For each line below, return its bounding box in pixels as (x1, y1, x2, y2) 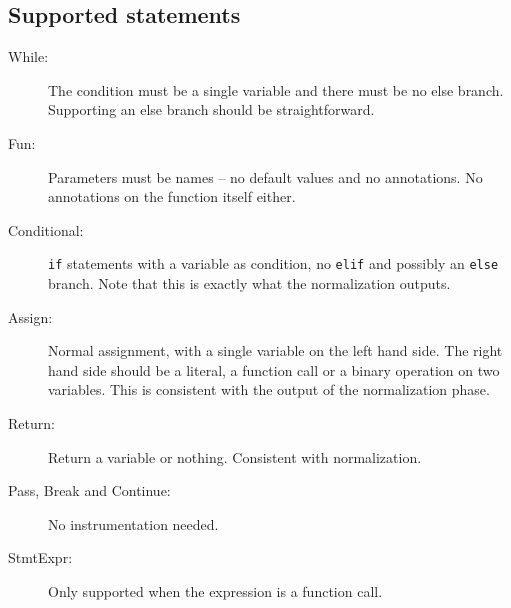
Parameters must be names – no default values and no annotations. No (48, 166, 483, 187)
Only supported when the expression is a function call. (48, 580, 383, 601)
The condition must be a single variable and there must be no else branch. (48, 79, 504, 100)
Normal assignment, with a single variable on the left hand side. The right (48, 340, 503, 361)
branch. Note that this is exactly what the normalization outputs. (48, 273, 451, 294)
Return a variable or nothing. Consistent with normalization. (48, 446, 422, 467)
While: (8, 46, 49, 67)
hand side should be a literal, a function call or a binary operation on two (48, 359, 500, 380)
